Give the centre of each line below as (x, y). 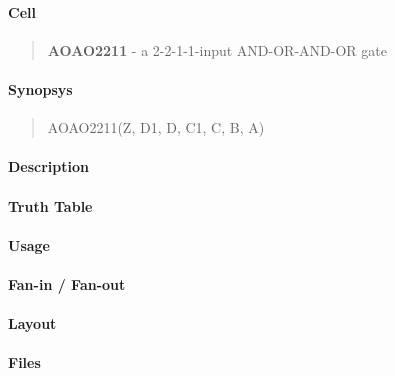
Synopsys (40, 88)
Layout (32, 323)
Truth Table (50, 205)
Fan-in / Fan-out (67, 283)
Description (49, 166)
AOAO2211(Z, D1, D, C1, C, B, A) (156, 127)
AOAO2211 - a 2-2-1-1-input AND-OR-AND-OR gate (217, 49)
